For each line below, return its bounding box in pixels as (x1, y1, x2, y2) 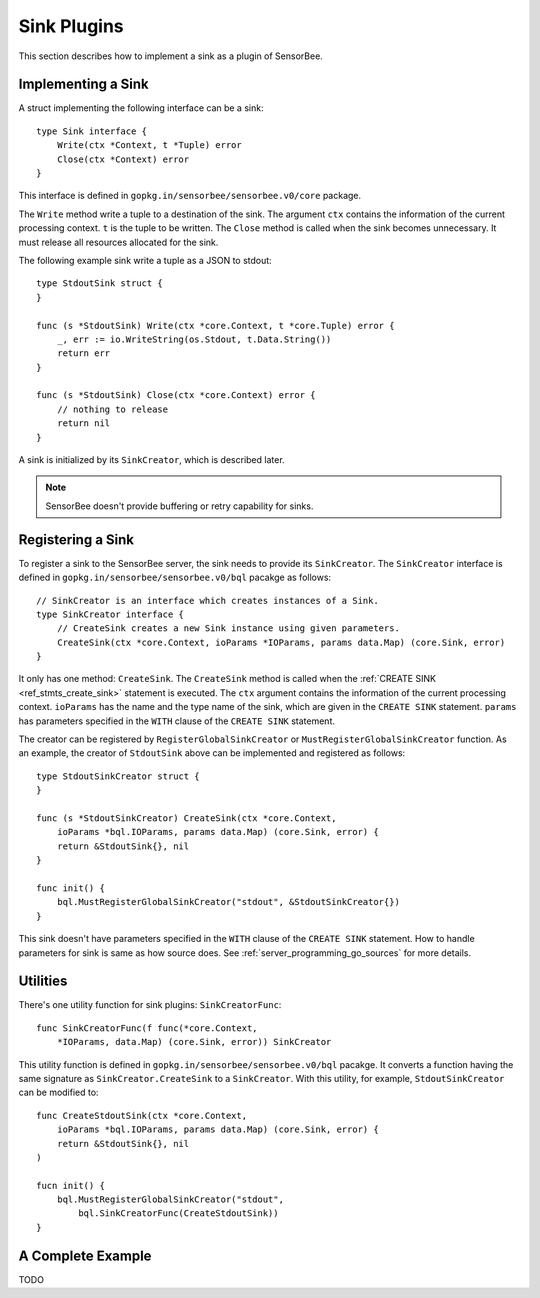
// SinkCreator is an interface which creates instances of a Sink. (36, 595, 379, 606)
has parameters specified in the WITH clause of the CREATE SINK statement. (18, 715, 335, 727)
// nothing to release (56, 403, 169, 415)
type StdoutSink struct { (36, 278, 164, 289)
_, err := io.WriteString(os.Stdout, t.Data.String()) (56, 333, 332, 345)
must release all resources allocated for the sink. (18, 236, 219, 248)
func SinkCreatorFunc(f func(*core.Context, (36, 1022, 259, 1034)
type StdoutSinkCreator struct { (36, 770, 200, 782)
